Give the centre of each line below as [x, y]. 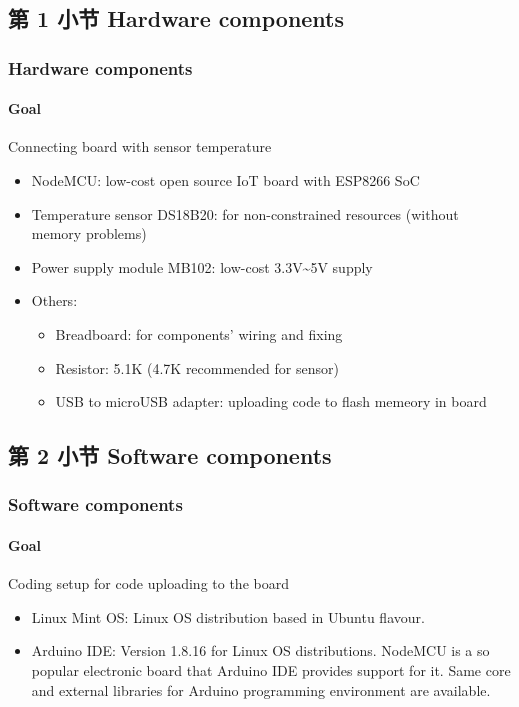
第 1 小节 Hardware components [176, 18]
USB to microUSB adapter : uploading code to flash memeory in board [271, 401]
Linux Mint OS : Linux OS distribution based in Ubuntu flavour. [228, 616]
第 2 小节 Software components [170, 455]
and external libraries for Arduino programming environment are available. [261, 689]
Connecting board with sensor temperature [140, 146]
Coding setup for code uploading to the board [148, 583]
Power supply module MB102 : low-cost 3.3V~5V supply [202, 266]
